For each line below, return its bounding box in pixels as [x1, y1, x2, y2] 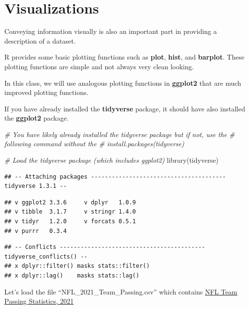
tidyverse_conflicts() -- [4, 253, 88, 260]
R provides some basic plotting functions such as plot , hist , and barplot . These [4, 52, 245, 62]
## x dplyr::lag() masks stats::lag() [4, 272, 140, 279]
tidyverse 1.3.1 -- [4, 183, 67, 190]
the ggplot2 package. [4, 113, 69, 123]
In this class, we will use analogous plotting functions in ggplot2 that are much [4, 77, 241, 88]
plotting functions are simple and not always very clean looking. [4, 61, 194, 71]
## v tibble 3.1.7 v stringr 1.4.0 [4, 208, 136, 216]
